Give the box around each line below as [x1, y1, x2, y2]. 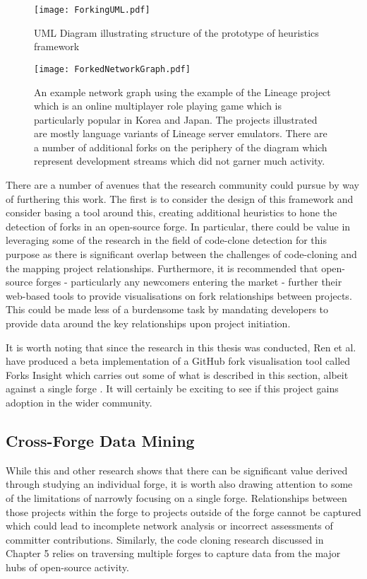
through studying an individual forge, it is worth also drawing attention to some [6, 476, 353, 491]
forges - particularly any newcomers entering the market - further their [35, 274, 342, 289]
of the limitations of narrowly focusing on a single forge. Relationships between [6, 490, 347, 505]
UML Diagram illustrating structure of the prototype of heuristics [34, 25, 319, 40]
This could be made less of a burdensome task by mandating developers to [6, 302, 329, 317]
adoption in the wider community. [6, 394, 152, 409]
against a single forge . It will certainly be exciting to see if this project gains [6, 381, 339, 396]
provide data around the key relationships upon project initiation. [6, 316, 291, 330]
